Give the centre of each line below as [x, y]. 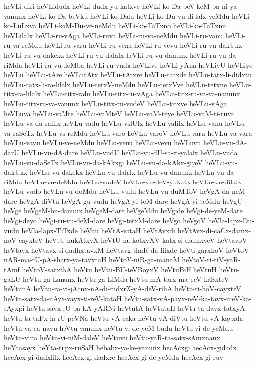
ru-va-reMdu [23, 45]
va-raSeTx [19, 133]
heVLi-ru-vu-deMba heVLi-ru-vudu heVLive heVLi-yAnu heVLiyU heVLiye [138, 64]
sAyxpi [14, 308]
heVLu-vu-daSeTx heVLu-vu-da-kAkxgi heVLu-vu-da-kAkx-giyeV [103, 162]
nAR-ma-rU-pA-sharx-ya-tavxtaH [55, 259]
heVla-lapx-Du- [231, 221]
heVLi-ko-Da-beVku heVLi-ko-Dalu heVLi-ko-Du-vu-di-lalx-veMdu [129, 16]
